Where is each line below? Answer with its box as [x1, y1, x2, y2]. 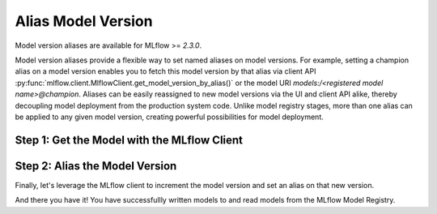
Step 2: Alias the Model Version [15, 159, 177, 173]
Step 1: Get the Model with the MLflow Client [15, 133, 243, 147]
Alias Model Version [15, 12, 153, 30]
